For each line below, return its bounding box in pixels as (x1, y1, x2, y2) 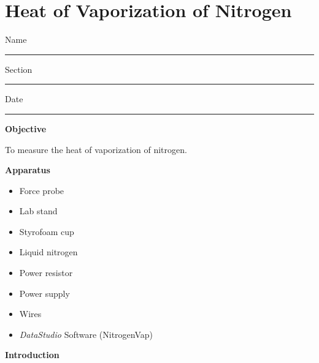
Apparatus (5, 163, 50, 176)
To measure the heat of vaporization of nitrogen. (5, 143, 187, 155)
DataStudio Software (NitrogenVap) (19, 327, 153, 340)
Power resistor (19, 266, 73, 279)
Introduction (5, 348, 60, 361)
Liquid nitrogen (19, 245, 78, 258)
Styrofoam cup (19, 225, 74, 238)
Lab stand (19, 204, 58, 217)
